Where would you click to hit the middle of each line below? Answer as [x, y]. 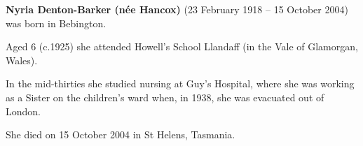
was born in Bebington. [56, 23]
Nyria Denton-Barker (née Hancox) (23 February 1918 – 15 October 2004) [177, 9]
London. [23, 111]
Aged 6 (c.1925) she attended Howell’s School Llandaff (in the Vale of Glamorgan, [182, 46]
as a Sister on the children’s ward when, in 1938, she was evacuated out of [165, 97]
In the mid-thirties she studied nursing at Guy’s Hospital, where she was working [180, 83]
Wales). [22, 60]
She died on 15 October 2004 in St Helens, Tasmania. [121, 134]
